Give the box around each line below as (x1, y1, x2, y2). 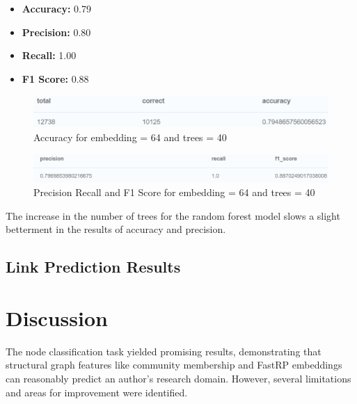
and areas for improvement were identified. (6, 385, 188, 399)
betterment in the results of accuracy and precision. (6, 222, 226, 236)
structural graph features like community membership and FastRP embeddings (6, 357, 342, 372)
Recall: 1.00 (22, 48, 77, 63)
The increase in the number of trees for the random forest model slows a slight (6, 208, 340, 223)
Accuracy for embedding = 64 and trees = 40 (33, 129, 227, 144)
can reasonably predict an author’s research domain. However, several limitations (6, 371, 351, 385)
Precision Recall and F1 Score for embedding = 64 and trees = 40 (33, 185, 315, 200)
